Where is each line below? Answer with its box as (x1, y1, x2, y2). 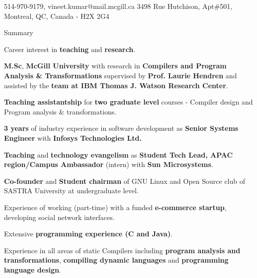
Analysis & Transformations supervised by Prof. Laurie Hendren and (4, 70, 237, 80)
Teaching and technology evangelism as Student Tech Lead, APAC (4, 149, 233, 160)
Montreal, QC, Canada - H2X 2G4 (4, 10, 109, 21)
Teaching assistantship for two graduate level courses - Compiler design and (4, 97, 253, 107)
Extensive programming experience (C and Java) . (4, 228, 173, 239)
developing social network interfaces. (4, 212, 115, 222)
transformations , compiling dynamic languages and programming (4, 255, 229, 265)
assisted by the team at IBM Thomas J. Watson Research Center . (4, 80, 228, 90)
